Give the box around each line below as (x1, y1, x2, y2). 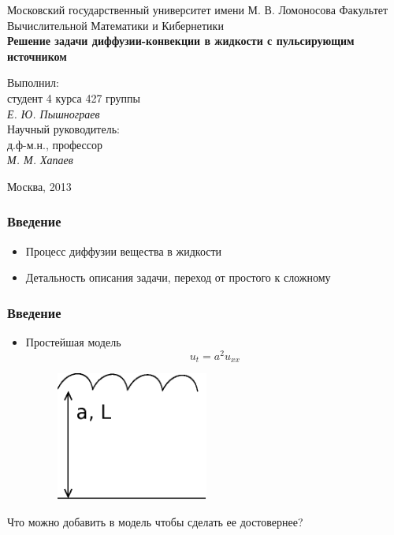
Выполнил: (7, 74, 59, 91)
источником (7, 47, 67, 64)
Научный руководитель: (7, 121, 120, 137)
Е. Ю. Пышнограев (7, 105, 100, 122)
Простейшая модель (25, 334, 121, 350)
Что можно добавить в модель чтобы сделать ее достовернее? (7, 513, 303, 529)
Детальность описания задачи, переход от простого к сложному (25, 269, 331, 286)
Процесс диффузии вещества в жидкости (25, 242, 222, 259)
